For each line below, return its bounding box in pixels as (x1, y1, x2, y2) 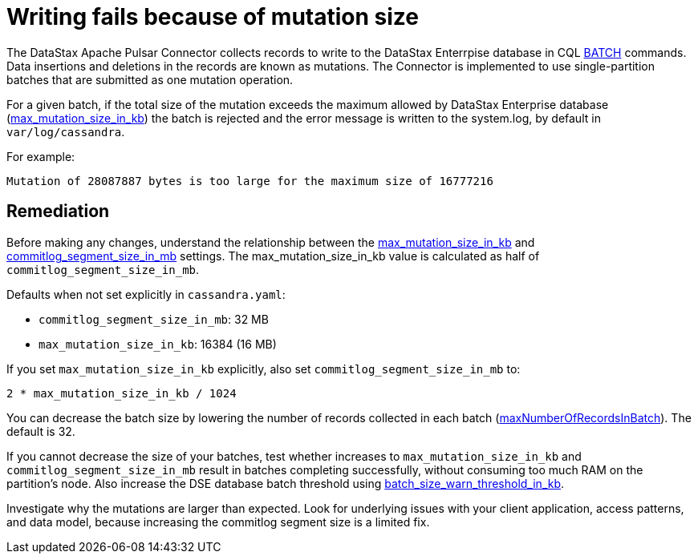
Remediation (6, 201, 110, 222)
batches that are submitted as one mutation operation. (6, 72, 294, 87)
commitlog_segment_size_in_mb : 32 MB (39, 312, 269, 326)
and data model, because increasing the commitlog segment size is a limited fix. (6, 514, 430, 529)
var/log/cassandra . (6, 124, 125, 139)
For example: (6, 149, 75, 163)
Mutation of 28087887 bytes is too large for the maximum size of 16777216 (6, 174, 493, 187)
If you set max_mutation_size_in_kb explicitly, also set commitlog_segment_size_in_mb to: (6, 361, 521, 376)
